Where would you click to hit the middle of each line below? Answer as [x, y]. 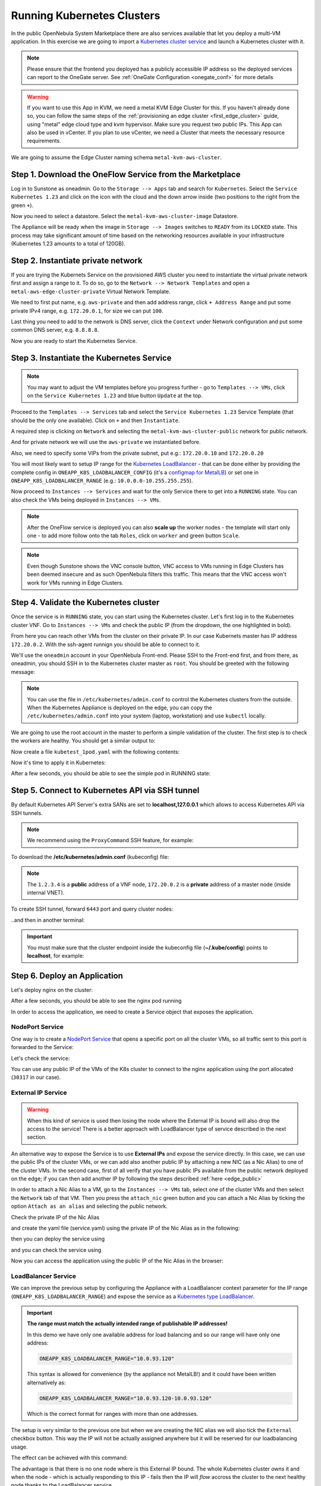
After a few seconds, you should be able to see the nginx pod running [96, 1001]
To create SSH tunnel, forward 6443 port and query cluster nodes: [92, 909]
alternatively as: [46, 1383]
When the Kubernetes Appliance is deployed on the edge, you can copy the [119, 707]
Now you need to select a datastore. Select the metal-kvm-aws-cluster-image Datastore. [125, 216]
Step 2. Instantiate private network [77, 261]
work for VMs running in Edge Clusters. [75, 583]
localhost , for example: [56, 955]
